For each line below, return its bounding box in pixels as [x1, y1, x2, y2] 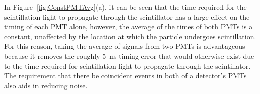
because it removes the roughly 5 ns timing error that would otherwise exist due [4, 50, 254, 61]
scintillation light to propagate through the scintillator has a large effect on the [4, 11, 250, 22]
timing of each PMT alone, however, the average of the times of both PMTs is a [4, 21, 253, 32]
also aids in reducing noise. [4, 80, 88, 90]
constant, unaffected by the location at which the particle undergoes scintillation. [4, 31, 256, 41]
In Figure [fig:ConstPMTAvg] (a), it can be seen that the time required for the [4, 2, 247, 12]
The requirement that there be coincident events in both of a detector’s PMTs [4, 70, 247, 81]
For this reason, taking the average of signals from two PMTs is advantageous [4, 41, 245, 51]
